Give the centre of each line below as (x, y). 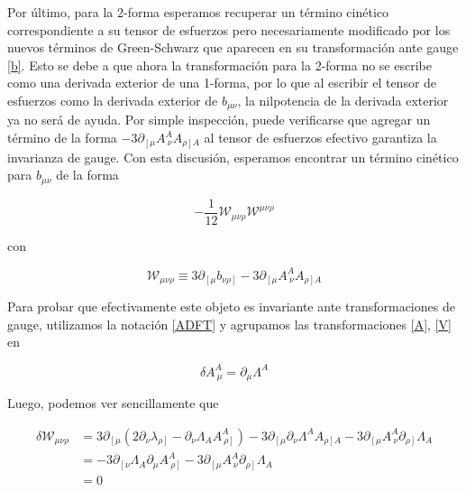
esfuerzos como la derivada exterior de (113, 100)
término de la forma (62, 138)
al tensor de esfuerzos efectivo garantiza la (320, 138)
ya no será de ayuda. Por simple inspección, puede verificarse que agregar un (219, 120)
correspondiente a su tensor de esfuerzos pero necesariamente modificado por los (229, 29)
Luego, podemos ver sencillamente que (113, 402)
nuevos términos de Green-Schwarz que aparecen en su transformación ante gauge (233, 47)
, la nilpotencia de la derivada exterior (343, 100)
